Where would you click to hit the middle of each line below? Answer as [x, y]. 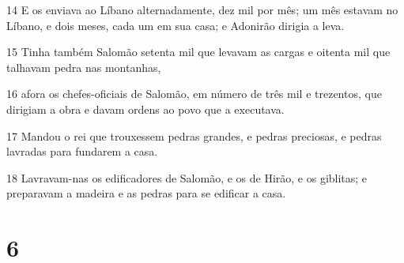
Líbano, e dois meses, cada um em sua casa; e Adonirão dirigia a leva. [176, 25]
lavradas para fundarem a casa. [82, 151]
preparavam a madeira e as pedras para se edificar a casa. [146, 193]
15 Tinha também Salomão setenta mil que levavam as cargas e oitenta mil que [198, 52]
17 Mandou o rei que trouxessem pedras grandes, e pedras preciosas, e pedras [194, 135]
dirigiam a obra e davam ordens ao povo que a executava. [145, 109]
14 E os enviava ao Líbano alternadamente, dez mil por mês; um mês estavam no [202, 9]
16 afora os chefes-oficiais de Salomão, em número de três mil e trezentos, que [194, 94]
